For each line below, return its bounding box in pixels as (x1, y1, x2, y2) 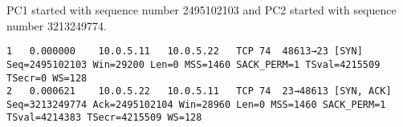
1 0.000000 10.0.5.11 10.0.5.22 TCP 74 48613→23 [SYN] (6, 46, 363, 58)
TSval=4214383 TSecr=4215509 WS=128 (6, 112, 202, 124)
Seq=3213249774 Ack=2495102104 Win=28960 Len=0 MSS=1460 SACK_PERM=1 (6, 98, 386, 110)
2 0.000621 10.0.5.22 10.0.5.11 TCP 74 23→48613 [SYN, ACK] (6, 85, 392, 97)
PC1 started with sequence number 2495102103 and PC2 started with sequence (6, 2, 397, 18)
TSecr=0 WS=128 (6, 72, 88, 84)
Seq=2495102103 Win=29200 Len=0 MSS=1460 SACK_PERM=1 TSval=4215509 (6, 58, 381, 70)
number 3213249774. (6, 17, 107, 34)
